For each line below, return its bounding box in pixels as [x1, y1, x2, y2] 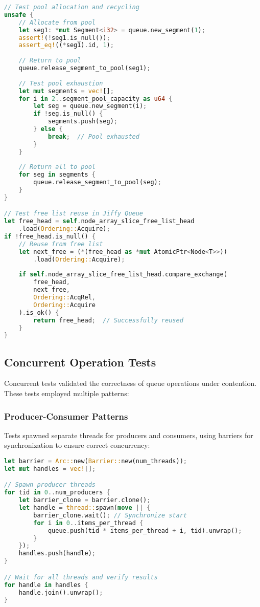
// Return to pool [18, 57, 81, 64]
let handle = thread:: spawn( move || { [18, 504, 151, 512]
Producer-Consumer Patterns [4, 409, 128, 422]
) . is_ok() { [18, 309, 59, 316]
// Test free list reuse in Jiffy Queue [4, 210, 144, 218]
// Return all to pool [18, 163, 96, 171]
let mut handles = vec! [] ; [4, 465, 96, 472]
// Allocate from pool [18, 18, 96, 26]
